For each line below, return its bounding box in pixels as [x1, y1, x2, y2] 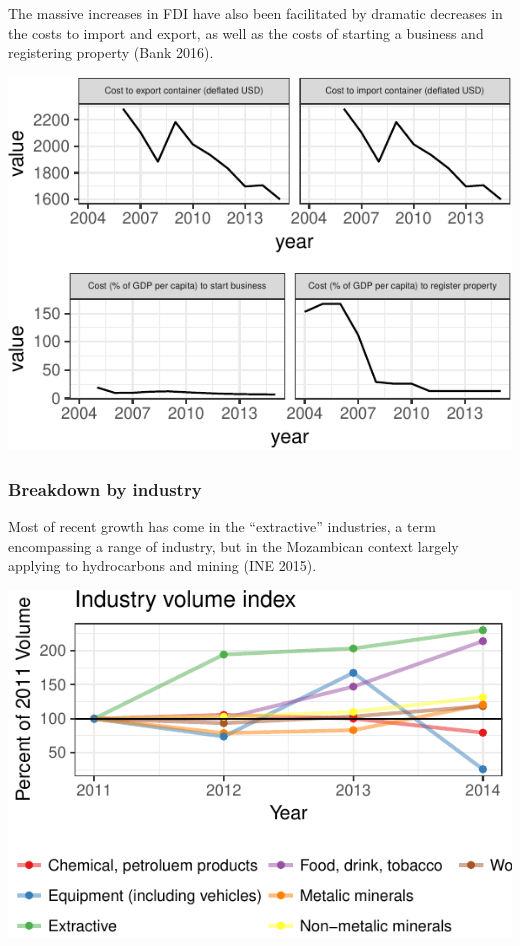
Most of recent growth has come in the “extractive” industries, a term [8, 516, 436, 537]
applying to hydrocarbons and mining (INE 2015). [8, 555, 317, 576]
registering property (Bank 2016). [8, 42, 214, 63]
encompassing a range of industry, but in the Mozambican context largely [8, 535, 459, 556]
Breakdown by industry [8, 476, 202, 501]
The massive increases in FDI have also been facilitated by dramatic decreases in [8, 3, 503, 23]
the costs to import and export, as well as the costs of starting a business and [8, 22, 484, 43]
